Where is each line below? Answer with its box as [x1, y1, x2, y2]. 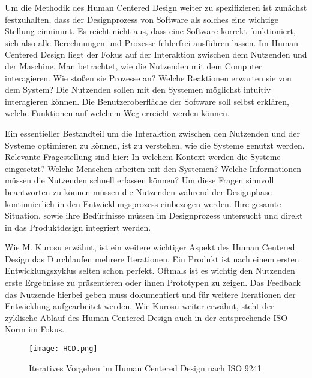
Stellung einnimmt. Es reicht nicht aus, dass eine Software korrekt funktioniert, [5, 25, 296, 37]
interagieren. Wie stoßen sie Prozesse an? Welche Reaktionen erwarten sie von [5, 71, 292, 84]
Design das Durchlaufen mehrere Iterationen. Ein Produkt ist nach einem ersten [5, 252, 299, 265]
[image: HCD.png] [29, 344, 98, 353]
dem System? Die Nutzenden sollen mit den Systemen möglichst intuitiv [5, 83, 271, 96]
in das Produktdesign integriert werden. [5, 220, 151, 233]
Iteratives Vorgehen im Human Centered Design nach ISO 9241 [29, 361, 262, 374]
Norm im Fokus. [5, 323, 65, 335]
